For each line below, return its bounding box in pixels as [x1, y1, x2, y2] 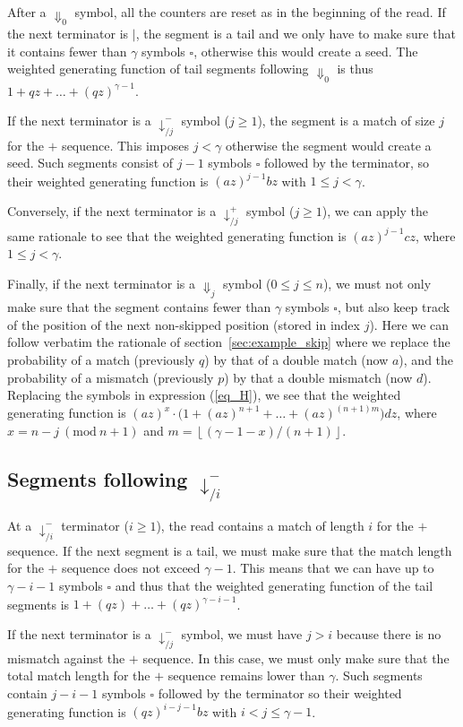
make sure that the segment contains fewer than [7, 298, 271, 316]
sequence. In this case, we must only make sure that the [142, 648, 450, 667]
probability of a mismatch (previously [7, 368, 214, 386]
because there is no [336, 624, 442, 643]
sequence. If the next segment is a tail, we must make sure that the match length [7, 541, 452, 559]
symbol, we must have [181, 624, 303, 643]
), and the [399, 351, 454, 369]
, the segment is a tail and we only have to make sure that [135, 24, 456, 43]
